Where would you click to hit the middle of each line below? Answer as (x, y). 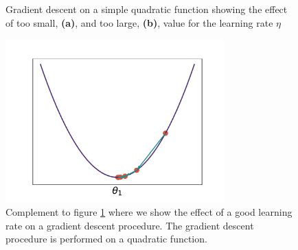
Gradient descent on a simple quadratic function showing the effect (147, 9)
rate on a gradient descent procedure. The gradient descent (130, 225)
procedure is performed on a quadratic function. (106, 239)
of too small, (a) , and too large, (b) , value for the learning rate (139, 22)
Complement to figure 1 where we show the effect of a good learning (149, 212)
